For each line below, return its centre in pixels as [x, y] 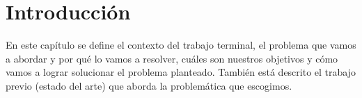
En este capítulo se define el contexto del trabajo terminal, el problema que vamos [181, 45]
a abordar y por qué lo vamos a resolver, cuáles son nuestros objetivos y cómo [172, 58]
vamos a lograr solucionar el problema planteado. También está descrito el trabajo [181, 72]
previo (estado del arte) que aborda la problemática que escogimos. [149, 85]
